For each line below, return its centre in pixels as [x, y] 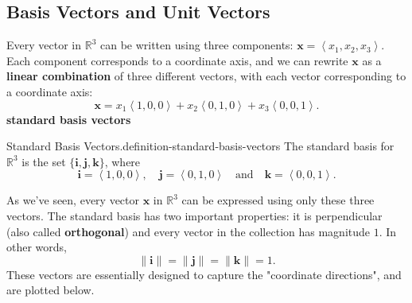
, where [122, 161]
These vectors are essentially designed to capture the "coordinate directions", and [204, 274]
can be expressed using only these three [278, 200]
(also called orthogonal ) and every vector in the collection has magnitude [188, 231]
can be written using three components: [196, 45]
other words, [37, 247]
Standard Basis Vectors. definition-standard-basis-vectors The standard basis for [200, 146]
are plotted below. [51, 290]
